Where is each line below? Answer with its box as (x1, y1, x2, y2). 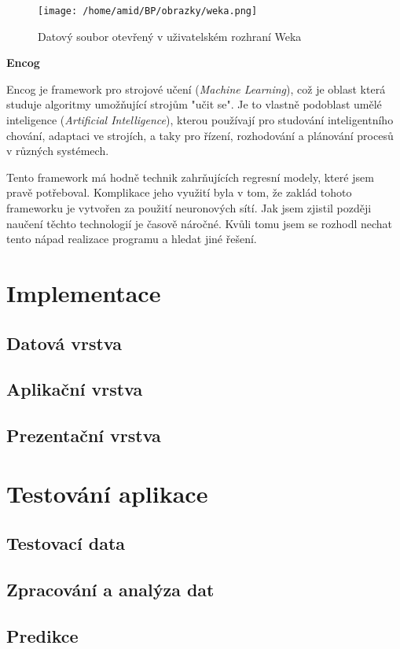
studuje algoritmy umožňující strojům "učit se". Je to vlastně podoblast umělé (6, 96, 382, 112)
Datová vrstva (6, 330, 122, 355)
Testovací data (6, 531, 126, 555)
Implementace (6, 276, 161, 308)
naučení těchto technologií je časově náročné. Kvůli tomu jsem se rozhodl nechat (6, 215, 393, 231)
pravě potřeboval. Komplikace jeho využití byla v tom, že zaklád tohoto (6, 184, 352, 201)
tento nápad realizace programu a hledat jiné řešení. (6, 230, 257, 247)
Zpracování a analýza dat (6, 577, 215, 602)
